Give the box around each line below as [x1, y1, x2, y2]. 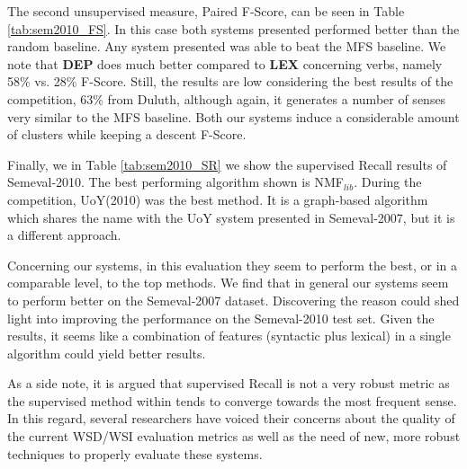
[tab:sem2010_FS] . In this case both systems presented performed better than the [7, 19, 460, 38]
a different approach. [7, 226, 121, 244]
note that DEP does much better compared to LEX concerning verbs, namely [7, 54, 443, 73]
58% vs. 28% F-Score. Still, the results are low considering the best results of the [7, 72, 454, 91]
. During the [354, 173, 422, 191]
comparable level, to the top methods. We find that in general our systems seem [7, 273, 449, 292]
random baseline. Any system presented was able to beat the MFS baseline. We [7, 37, 446, 56]
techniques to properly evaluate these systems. [7, 444, 263, 463]
